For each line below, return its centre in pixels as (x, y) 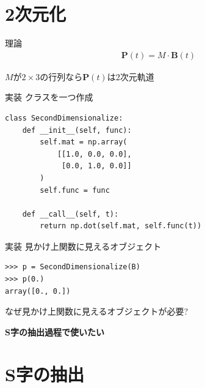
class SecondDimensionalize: (64, 118)
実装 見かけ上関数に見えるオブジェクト (83, 246)
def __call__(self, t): (70, 214)
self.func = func (75, 190)
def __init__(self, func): (77, 130)
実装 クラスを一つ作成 (49, 97)
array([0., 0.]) (38, 291)
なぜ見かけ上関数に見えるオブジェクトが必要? (97, 311)
